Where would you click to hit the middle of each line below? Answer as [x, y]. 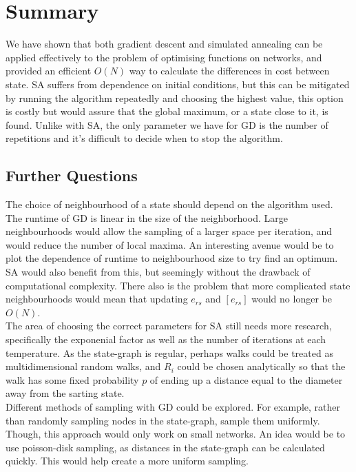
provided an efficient [49, 71]
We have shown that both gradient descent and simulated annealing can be [164, 44]
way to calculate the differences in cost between [229, 71]
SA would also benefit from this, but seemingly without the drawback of [158, 272]
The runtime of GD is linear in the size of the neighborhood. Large [147, 217]
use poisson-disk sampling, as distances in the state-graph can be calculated [165, 447]
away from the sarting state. [65, 393]
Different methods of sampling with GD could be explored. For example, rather [173, 406]
